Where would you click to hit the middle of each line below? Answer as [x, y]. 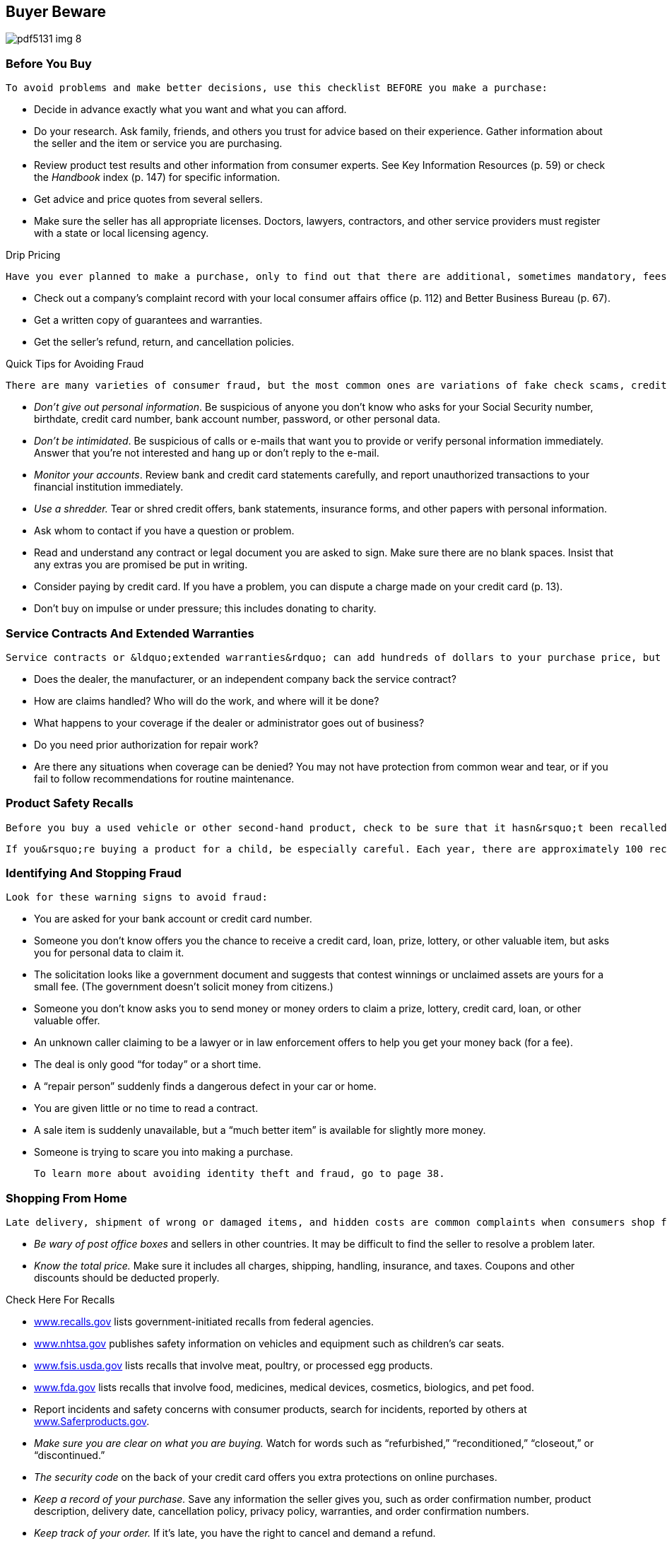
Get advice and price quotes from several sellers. [148, 199]
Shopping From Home [66, 1198]
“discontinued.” [70, 1455]
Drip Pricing [33, 255]
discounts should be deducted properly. [127, 1278]
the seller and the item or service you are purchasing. [158, 143]
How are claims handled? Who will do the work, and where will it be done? [207, 701]
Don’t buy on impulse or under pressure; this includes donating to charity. [205, 609]
